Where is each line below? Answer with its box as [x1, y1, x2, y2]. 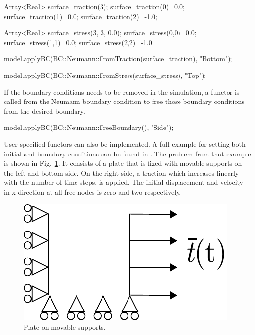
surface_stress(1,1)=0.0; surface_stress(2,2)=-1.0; [4, 37, 154, 47]
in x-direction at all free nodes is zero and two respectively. [4, 186, 181, 197]
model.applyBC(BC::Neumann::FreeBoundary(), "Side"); [4, 122, 174, 132]
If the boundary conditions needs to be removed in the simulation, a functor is [4, 86, 240, 97]
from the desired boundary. [4, 105, 85, 116]
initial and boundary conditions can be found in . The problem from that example [4, 148, 251, 158]
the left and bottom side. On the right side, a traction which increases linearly [4, 167, 239, 178]
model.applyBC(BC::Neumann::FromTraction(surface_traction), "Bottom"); [4, 53, 232, 64]
